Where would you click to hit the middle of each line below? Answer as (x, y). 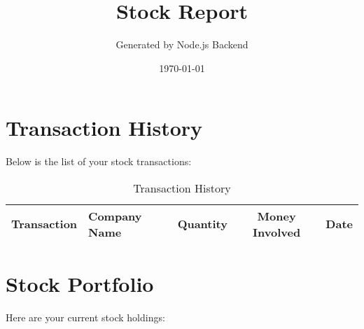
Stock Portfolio (80, 284)
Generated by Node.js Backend (182, 44)
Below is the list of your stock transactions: (99, 161)
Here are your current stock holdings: (85, 317)
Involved (277, 232)
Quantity (202, 224)
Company (115, 216)
